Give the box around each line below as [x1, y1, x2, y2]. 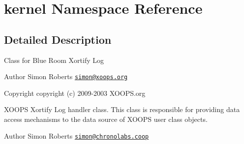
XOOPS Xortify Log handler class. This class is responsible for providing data [4, 104, 240, 115]
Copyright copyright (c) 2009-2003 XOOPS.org [4, 87, 146, 98]
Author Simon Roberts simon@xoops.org [4, 71, 128, 82]
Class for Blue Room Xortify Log [4, 55, 104, 65]
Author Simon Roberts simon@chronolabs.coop [4, 130, 149, 141]
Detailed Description [4, 31, 112, 47]
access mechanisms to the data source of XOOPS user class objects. [4, 114, 208, 124]
